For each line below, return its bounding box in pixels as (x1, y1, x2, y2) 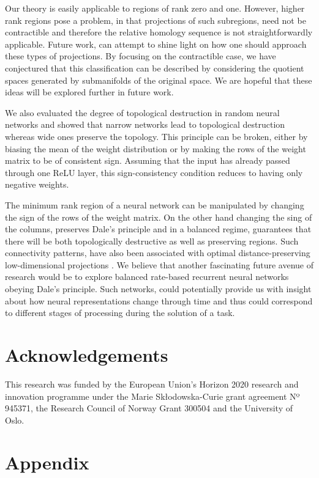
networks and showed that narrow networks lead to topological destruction (5, 118, 285, 131)
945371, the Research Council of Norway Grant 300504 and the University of (5, 402, 293, 414)
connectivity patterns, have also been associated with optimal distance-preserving (5, 246, 310, 259)
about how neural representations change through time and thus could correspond (5, 294, 313, 307)
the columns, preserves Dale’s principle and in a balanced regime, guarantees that (5, 222, 312, 235)
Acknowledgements (5, 342, 168, 367)
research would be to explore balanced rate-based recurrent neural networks (5, 270, 289, 283)
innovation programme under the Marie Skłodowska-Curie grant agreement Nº (5, 389, 300, 402)
